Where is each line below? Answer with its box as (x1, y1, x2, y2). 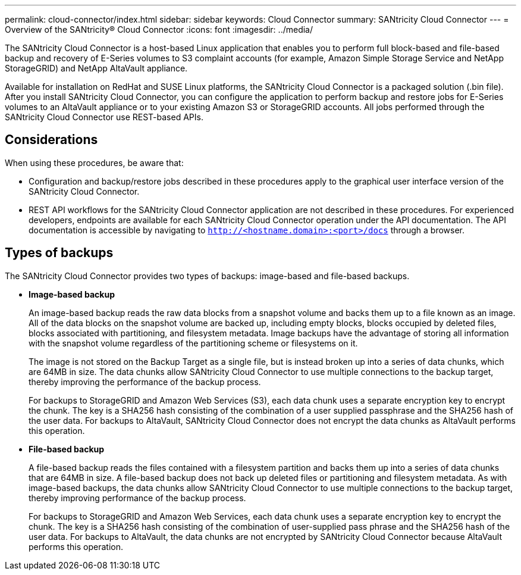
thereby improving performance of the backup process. (29, 492, 246, 503)
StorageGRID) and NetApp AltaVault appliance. (5, 63, 188, 73)
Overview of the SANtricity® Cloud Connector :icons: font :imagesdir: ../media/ (5, 24, 313, 35)
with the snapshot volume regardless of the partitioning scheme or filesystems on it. (29, 337, 358, 348)
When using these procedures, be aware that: (5, 157, 184, 168)
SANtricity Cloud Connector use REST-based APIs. (5, 112, 203, 122)
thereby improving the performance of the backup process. (29, 376, 261, 387)
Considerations (5, 132, 98, 148)
